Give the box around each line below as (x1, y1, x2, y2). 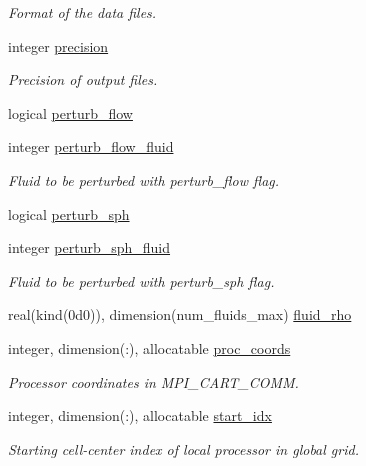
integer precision (8, 35, 109, 56)
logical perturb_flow (8, 102, 133, 123)
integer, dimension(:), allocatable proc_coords (8, 337, 291, 358)
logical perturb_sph (8, 203, 130, 224)
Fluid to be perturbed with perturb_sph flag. (8, 270, 275, 291)
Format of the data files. (8, 2, 157, 22)
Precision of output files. (8, 69, 158, 90)
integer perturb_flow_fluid (8, 136, 174, 157)
